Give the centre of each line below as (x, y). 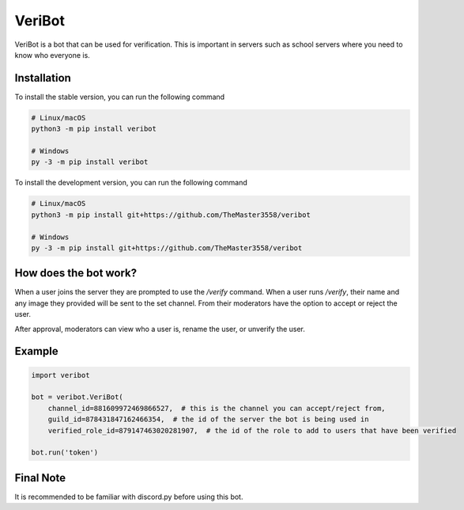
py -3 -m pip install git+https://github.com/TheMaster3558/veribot (167, 248)
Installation (43, 78)
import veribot (60, 375)
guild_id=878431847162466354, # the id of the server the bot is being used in (208, 419)
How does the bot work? (76, 273)
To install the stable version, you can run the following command (120, 97)
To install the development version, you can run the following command (131, 183)
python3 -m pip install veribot (94, 129)
